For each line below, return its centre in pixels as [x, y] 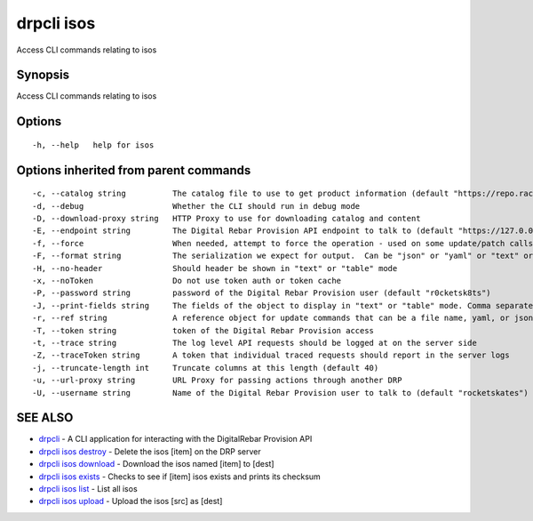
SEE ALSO [45, 418]
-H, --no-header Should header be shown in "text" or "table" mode [215, 268]
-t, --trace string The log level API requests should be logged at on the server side [255, 343]
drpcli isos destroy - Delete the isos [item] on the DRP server [150, 451]
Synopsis [43, 75]
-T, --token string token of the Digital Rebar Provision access [203, 330]
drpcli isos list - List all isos [88, 488]
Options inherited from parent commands [134, 170]
